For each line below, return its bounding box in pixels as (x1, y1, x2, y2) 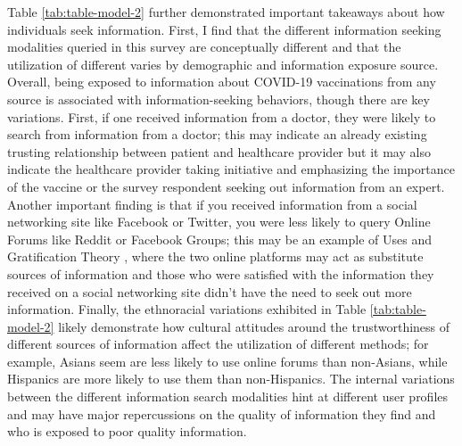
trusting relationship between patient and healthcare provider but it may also (7, 142, 431, 161)
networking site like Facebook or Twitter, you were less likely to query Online (7, 212, 431, 231)
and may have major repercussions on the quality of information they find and (7, 404, 436, 423)
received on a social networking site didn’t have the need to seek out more (7, 282, 412, 301)
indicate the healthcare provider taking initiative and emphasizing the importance (7, 160, 455, 178)
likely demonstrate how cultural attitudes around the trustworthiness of (58, 317, 450, 335)
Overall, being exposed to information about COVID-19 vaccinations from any (7, 72, 436, 91)
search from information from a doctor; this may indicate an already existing (7, 125, 427, 144)
